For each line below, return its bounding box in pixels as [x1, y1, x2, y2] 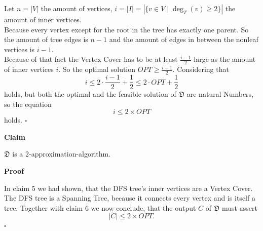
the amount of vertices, [41, 3, 112, 13]
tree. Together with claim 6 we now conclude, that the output [4, 202, 196, 213]
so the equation [4, 98, 52, 109]
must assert [222, 202, 257, 213]
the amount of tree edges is [4, 34, 88, 45]
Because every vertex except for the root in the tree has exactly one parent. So [4, 24, 249, 34]
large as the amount [194, 54, 256, 64]
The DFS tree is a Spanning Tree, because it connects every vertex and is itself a [4, 192, 255, 203]
